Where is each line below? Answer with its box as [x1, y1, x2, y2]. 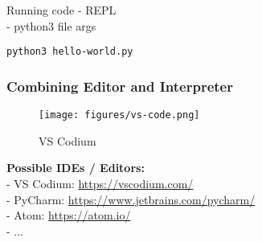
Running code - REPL [6, 2, 117, 18]
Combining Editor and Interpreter [6, 76, 233, 96]
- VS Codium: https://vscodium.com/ [6, 174, 194, 191]
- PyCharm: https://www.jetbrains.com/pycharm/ [6, 191, 256, 207]
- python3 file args [6, 17, 96, 34]
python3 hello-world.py [6, 46, 133, 58]
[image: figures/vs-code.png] [39, 109, 200, 121]
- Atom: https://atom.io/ [6, 207, 131, 224]
